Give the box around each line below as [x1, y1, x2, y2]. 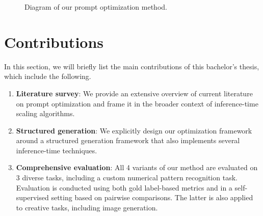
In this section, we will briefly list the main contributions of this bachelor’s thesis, [4, 61, 259, 71]
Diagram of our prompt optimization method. [24, 2, 167, 12]
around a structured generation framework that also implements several [16, 135, 240, 146]
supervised [16, 192, 49, 203]
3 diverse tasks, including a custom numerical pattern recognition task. [16, 172, 238, 183]
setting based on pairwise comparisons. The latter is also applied [51, 192, 253, 203]
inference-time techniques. [16, 145, 97, 155]
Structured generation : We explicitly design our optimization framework [16, 125, 252, 136]
